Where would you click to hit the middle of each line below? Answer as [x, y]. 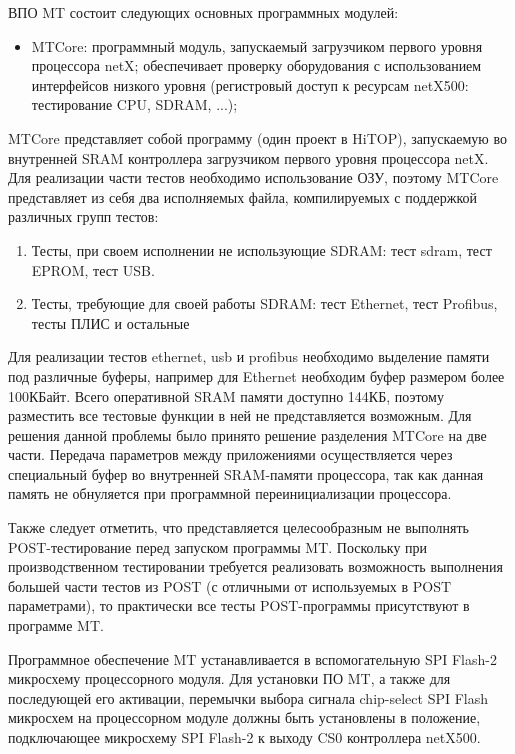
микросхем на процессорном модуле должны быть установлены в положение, [244, 717]
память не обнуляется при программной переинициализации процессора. [230, 493]
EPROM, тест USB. [93, 269]
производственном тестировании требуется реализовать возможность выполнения [255, 566]
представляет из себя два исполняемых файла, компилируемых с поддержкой [242, 196]
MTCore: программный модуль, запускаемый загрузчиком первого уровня [257, 45]
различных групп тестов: [83, 216]
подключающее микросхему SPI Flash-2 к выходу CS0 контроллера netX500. [244, 737]
